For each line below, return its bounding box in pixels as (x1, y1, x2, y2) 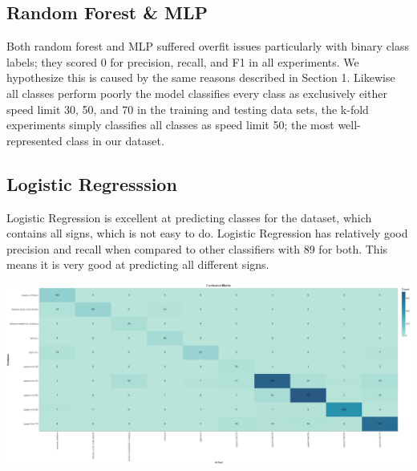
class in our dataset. (66, 132, 164, 148)
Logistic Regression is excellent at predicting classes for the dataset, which (6, 209, 372, 225)
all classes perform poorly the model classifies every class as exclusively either (6, 84, 387, 101)
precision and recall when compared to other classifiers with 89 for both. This (6, 240, 388, 257)
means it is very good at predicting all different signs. (6, 256, 269, 273)
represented (6, 132, 63, 148)
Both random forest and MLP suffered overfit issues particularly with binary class (6, 38, 409, 55)
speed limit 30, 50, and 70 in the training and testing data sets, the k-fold (6, 100, 369, 117)
